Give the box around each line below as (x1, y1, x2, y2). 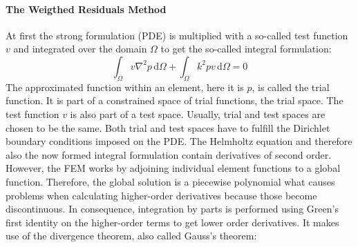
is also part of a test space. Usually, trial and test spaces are (70, 106, 326, 121)
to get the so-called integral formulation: (160, 41, 332, 56)
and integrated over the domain (13, 41, 147, 56)
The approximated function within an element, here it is (6, 79, 244, 94)
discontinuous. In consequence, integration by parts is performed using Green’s (6, 201, 339, 216)
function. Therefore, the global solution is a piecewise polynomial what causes (6, 174, 335, 188)
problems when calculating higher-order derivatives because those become (6, 188, 317, 202)
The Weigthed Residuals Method (6, 1, 167, 16)
